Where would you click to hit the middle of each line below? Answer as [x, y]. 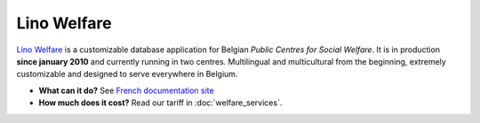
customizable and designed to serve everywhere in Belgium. [127, 74]
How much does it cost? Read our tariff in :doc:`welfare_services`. [160, 103]
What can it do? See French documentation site [126, 90]
